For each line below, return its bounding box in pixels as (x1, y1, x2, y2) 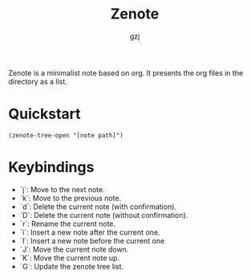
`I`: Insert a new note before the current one (19, 236, 165, 245)
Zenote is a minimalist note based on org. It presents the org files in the (8, 68, 244, 77)
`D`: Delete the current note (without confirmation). (19, 210, 188, 220)
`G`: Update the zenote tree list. (19, 261, 124, 271)
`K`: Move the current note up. (19, 252, 120, 262)
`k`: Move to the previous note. (19, 193, 122, 203)
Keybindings (8, 158, 95, 177)
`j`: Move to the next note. (19, 184, 106, 194)
